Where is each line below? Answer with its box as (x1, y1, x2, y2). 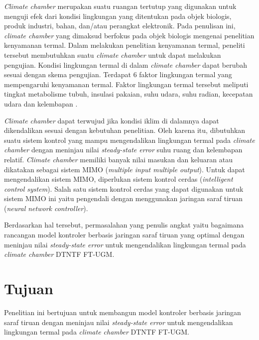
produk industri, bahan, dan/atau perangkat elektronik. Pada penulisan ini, (4, 20, 236, 31)
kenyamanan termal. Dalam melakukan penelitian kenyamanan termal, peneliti (4, 40, 245, 50)
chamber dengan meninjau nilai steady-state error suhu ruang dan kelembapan (4, 144, 243, 155)
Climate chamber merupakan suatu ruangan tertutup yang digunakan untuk (4, 1, 237, 11)
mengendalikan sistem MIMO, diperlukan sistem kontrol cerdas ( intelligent (4, 174, 233, 184)
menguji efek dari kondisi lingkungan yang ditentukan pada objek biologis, (4, 10, 232, 21)
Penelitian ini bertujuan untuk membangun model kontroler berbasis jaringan (4, 307, 241, 317)
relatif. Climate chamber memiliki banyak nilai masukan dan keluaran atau (4, 154, 233, 164)
